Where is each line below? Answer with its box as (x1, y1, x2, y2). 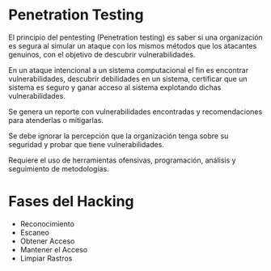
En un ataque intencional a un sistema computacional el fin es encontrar (8, 65, 249, 74)
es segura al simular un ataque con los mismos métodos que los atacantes (8, 40, 257, 50)
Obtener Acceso (19, 236, 75, 246)
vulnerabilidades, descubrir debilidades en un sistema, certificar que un (8, 74, 248, 83)
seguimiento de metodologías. (8, 163, 109, 173)
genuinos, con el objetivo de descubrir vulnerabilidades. (8, 49, 196, 59)
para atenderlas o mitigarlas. (8, 115, 104, 125)
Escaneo (19, 227, 50, 237)
